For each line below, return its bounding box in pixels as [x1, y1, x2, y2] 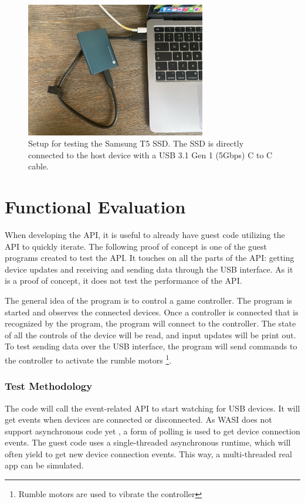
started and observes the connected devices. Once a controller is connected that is [5, 305, 299, 318]
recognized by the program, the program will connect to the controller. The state [5, 317, 296, 329]
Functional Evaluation [5, 195, 186, 219]
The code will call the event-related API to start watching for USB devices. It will [5, 402, 300, 414]
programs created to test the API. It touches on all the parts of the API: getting [5, 251, 294, 264]
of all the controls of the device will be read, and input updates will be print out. [5, 328, 296, 341]
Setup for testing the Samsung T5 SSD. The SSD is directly [28, 137, 244, 149]
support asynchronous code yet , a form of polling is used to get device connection [5, 424, 300, 437]
